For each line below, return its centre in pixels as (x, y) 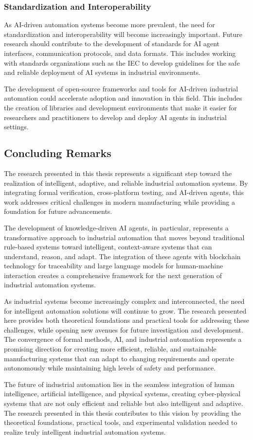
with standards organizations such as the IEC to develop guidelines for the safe (122, 62)
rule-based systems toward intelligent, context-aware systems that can (108, 247)
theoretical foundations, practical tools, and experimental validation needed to (121, 422)
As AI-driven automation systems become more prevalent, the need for (109, 25)
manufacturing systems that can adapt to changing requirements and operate (119, 358)
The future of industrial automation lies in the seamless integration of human (119, 384)
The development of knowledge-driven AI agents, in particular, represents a (116, 227)
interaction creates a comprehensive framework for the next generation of (113, 275)
